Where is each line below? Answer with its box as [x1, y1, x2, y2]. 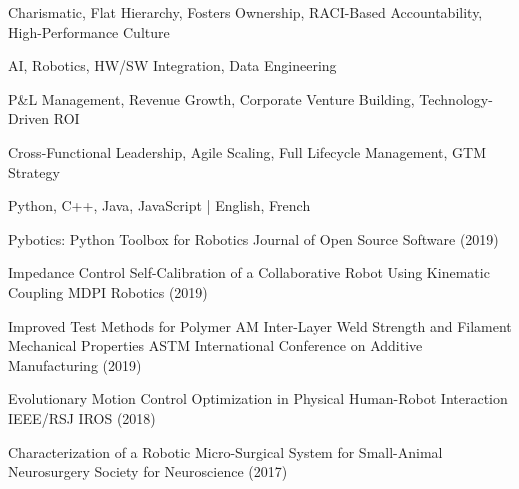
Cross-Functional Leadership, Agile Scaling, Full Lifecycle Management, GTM [8, 141, 486, 162]
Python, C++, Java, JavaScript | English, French [8, 195, 311, 216]
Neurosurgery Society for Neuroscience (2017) [8, 461, 288, 482]
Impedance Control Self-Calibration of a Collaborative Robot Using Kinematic [8, 262, 490, 283]
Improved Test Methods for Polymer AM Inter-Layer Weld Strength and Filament [8, 315, 512, 336]
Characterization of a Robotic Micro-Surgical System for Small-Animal [8, 441, 443, 462]
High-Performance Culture [8, 21, 170, 42]
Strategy [8, 161, 60, 182]
